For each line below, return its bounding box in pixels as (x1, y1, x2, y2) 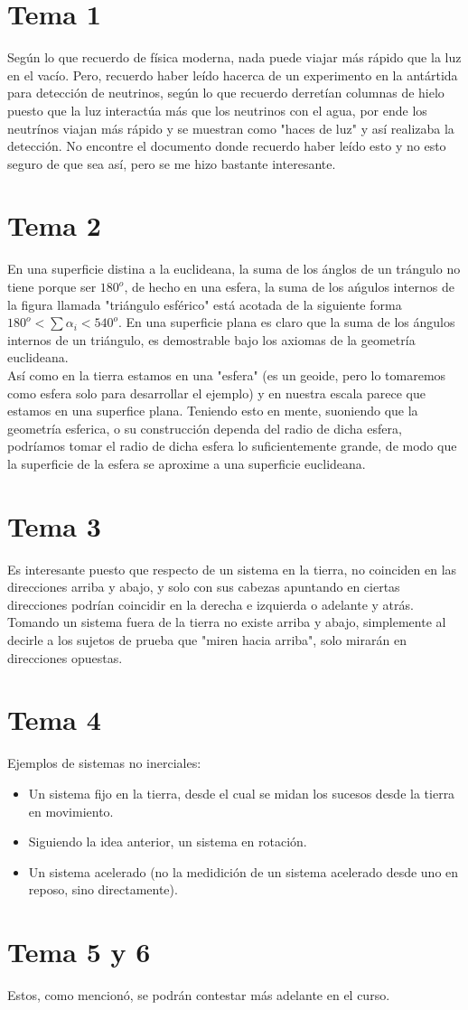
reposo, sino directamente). (28, 880, 178, 899)
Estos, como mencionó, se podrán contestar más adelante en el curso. (7, 986, 390, 1005)
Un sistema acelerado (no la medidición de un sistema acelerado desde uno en (28, 862, 459, 881)
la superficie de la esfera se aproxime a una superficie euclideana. (7, 454, 366, 472)
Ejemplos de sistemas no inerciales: (7, 753, 201, 772)
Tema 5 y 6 (7, 933, 151, 970)
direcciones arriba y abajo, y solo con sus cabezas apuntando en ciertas (7, 577, 400, 596)
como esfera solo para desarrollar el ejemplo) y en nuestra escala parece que (7, 383, 426, 402)
